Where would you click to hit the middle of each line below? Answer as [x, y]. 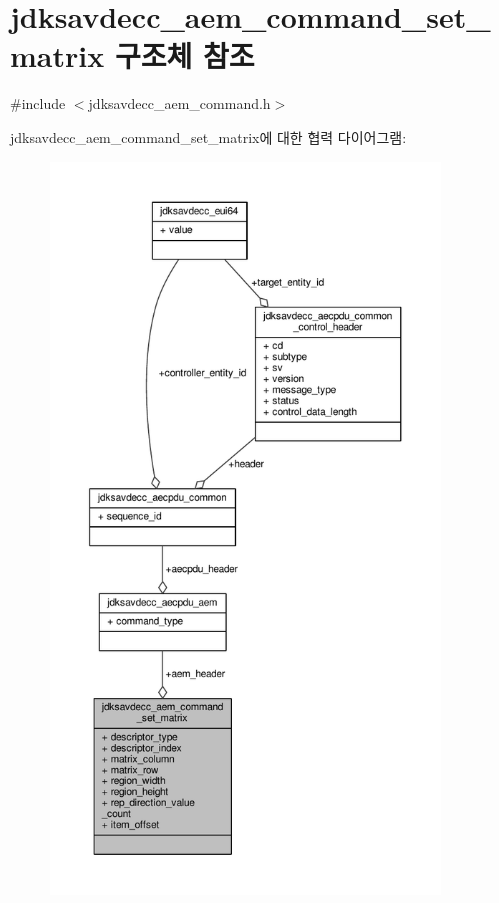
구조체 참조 [184, 55]
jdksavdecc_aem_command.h [179, 103]
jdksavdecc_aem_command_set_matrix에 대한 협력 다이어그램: [208, 136]
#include [38, 103]
